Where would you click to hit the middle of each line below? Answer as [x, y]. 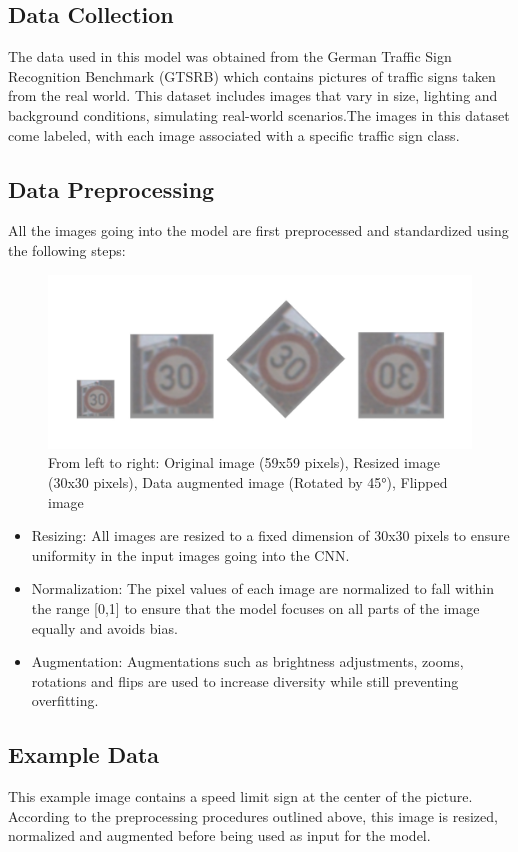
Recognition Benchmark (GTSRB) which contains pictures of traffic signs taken [252, 75]
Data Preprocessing [111, 188]
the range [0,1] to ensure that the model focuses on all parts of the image [255, 608]
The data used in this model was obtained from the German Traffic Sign [230, 56]
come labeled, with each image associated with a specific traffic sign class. [234, 134]
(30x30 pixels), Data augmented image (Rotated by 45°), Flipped [248, 482]
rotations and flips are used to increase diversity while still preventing [245, 680]
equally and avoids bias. [104, 627]
